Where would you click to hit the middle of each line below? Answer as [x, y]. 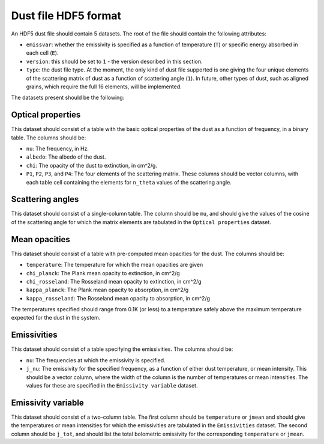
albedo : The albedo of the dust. [66, 157]
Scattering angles [45, 199]
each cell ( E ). [42, 53]
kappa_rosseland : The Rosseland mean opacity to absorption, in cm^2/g [118, 298]
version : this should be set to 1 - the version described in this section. [115, 61]
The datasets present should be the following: [68, 98]
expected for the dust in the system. [56, 318]
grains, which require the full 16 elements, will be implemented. [104, 87]
